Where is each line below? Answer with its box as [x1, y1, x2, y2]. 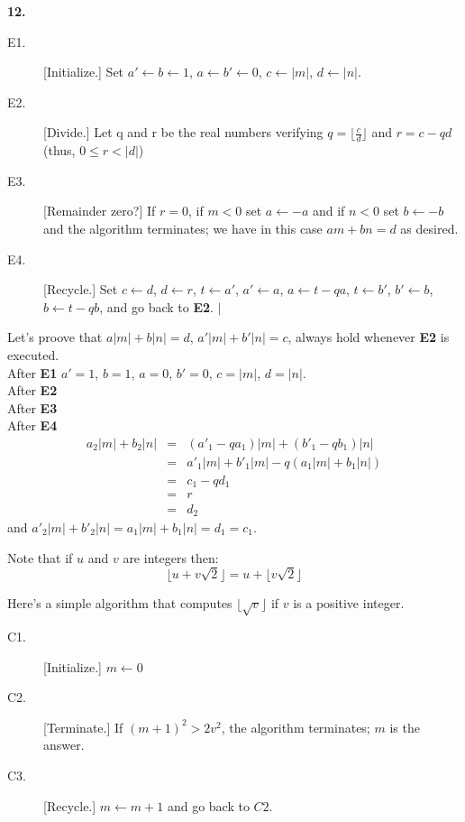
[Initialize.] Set [43, 62, 124, 81]
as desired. [400, 218, 459, 237]
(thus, [43, 141, 76, 160]
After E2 [7, 381, 58, 400]
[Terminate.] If [43, 717, 123, 736]
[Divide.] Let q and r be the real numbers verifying [43, 123, 324, 142]
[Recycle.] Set [43, 280, 118, 299]
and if [312, 201, 345, 220]
